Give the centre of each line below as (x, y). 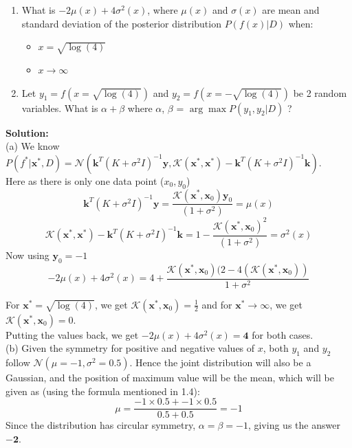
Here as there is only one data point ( (85, 180)
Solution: (27, 132)
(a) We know (33, 146)
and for (217, 304)
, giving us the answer (294, 425)
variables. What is (60, 108)
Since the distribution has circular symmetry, (101, 425)
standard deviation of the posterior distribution (121, 23)
